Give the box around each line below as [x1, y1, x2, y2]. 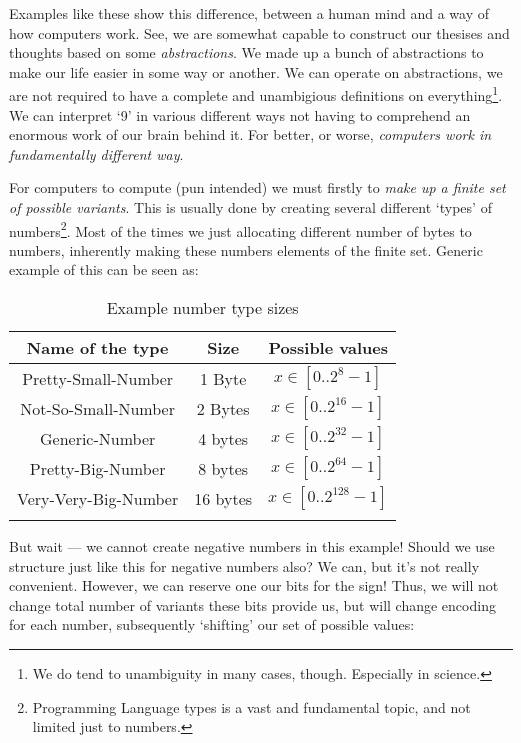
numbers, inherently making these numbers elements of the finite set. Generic [9, 239, 483, 260]
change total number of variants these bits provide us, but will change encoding [9, 594, 496, 615]
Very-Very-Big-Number [17, 486, 179, 510]
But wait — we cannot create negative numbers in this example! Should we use [9, 536, 495, 557]
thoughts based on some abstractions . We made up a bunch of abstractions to [9, 42, 484, 63]
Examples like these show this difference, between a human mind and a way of [9, 3, 489, 23]
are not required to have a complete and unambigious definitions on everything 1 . [9, 82, 503, 106]
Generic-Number [39, 426, 156, 450]
